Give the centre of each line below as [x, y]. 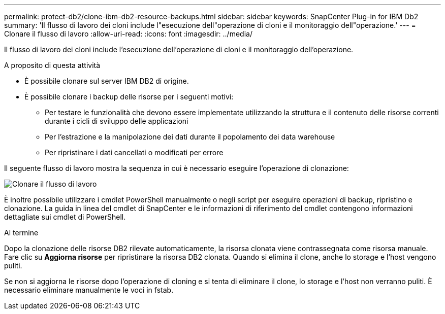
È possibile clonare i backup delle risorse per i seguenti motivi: [129, 97]
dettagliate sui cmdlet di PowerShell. [65, 217]
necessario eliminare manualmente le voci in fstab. [89, 290]
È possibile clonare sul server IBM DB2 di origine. [107, 81]
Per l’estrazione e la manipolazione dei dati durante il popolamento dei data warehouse [190, 137]
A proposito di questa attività [52, 65]
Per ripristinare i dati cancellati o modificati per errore [134, 152]
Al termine [21, 233]
